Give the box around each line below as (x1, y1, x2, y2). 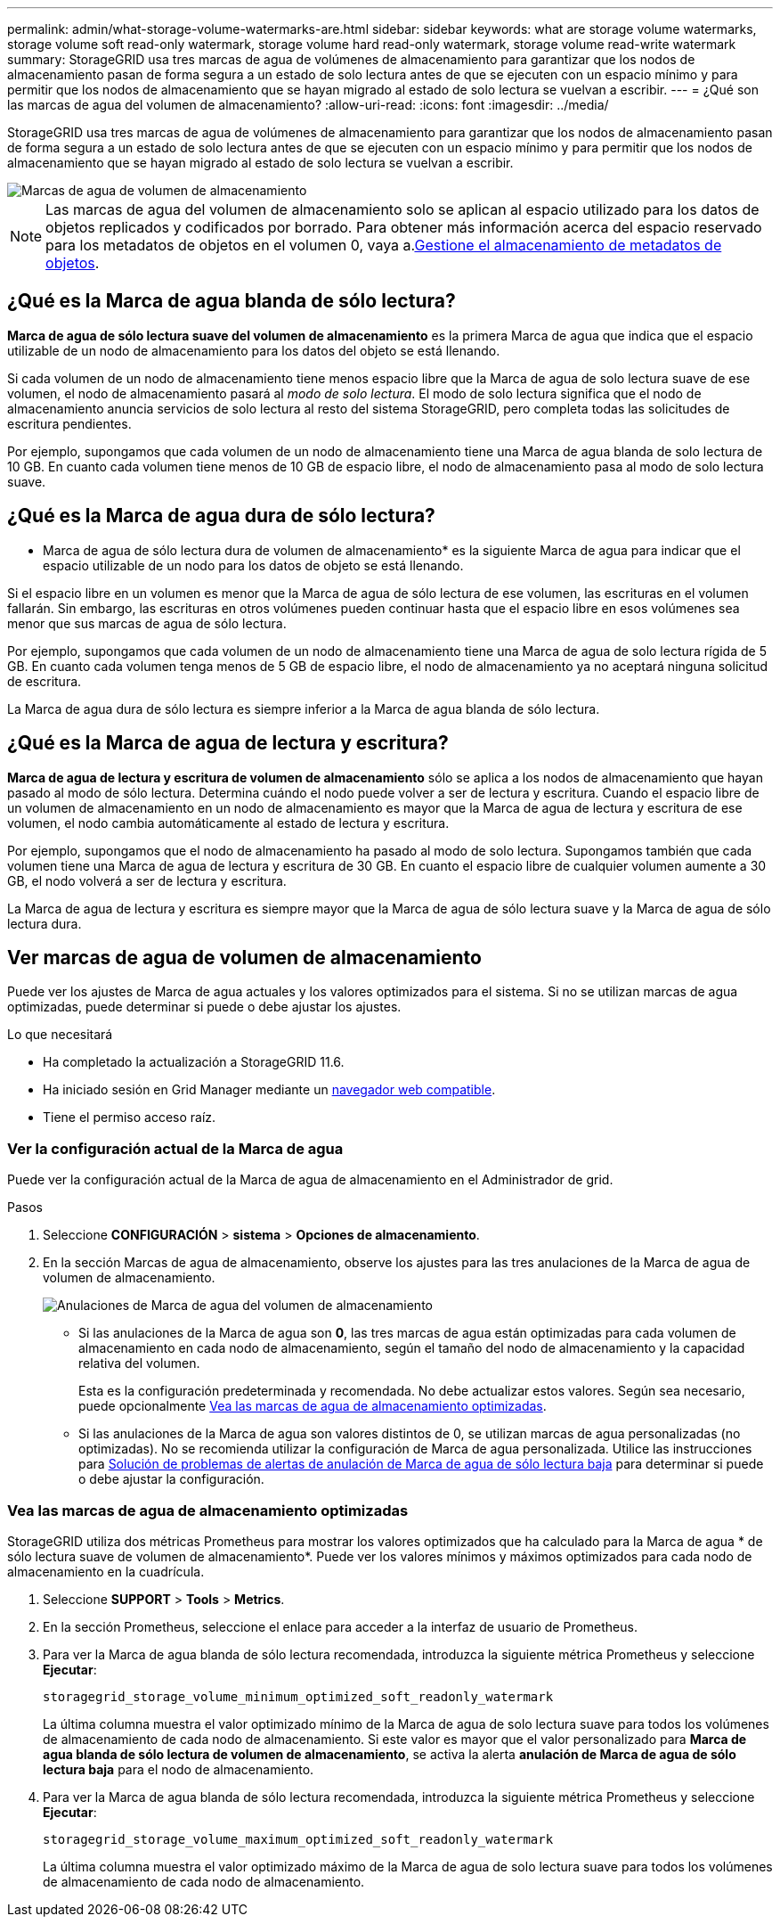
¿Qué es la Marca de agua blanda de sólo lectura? (7, 290, 456, 313)
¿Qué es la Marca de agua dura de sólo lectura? (7, 504, 435, 528)
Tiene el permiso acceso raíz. (43, 1109, 216, 1126)
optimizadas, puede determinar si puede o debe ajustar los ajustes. (7, 999, 402, 1015)
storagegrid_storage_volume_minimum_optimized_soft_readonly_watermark (43, 1689, 554, 1704)
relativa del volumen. (78, 1355, 200, 1371)
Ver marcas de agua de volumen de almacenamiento (7, 946, 482, 969)
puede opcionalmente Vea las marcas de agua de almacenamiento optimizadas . (78, 1398, 547, 1414)
